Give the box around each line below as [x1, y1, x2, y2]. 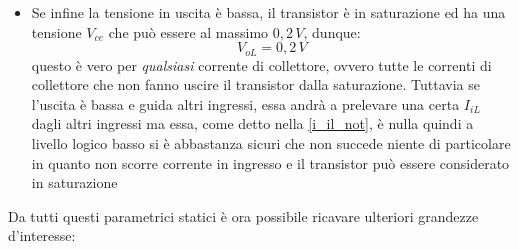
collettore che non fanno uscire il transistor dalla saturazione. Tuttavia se [31, 74, 480, 95]
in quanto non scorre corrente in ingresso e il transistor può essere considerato [31, 152, 510, 173]
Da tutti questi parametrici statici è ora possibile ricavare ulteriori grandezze [8, 205, 479, 226]
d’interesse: [8, 225, 76, 246]
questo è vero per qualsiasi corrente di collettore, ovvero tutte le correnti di [31, 54, 492, 75]
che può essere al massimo [108, 21, 269, 42]
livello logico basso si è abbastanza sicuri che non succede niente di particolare [31, 133, 511, 154]
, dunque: [303, 21, 361, 42]
